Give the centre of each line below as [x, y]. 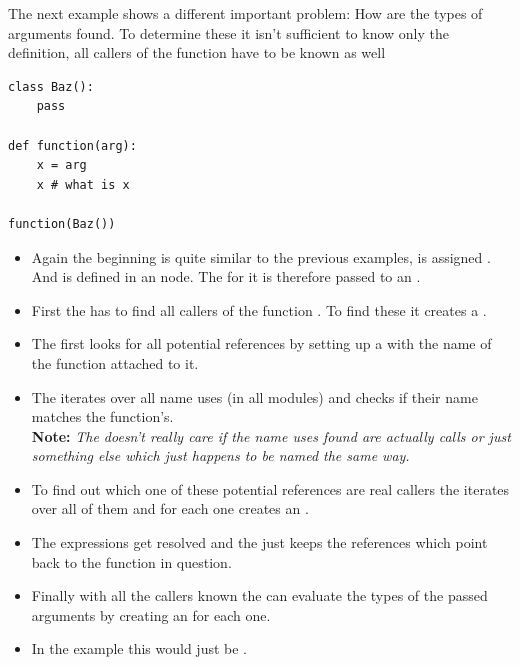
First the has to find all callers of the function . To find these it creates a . [259, 309]
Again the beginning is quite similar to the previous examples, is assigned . [261, 256]
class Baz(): [51, 86]
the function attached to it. [115, 362]
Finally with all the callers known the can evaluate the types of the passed [259, 595]
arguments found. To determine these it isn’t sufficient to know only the [228, 32]
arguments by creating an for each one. [151, 614]
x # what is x [83, 184]
